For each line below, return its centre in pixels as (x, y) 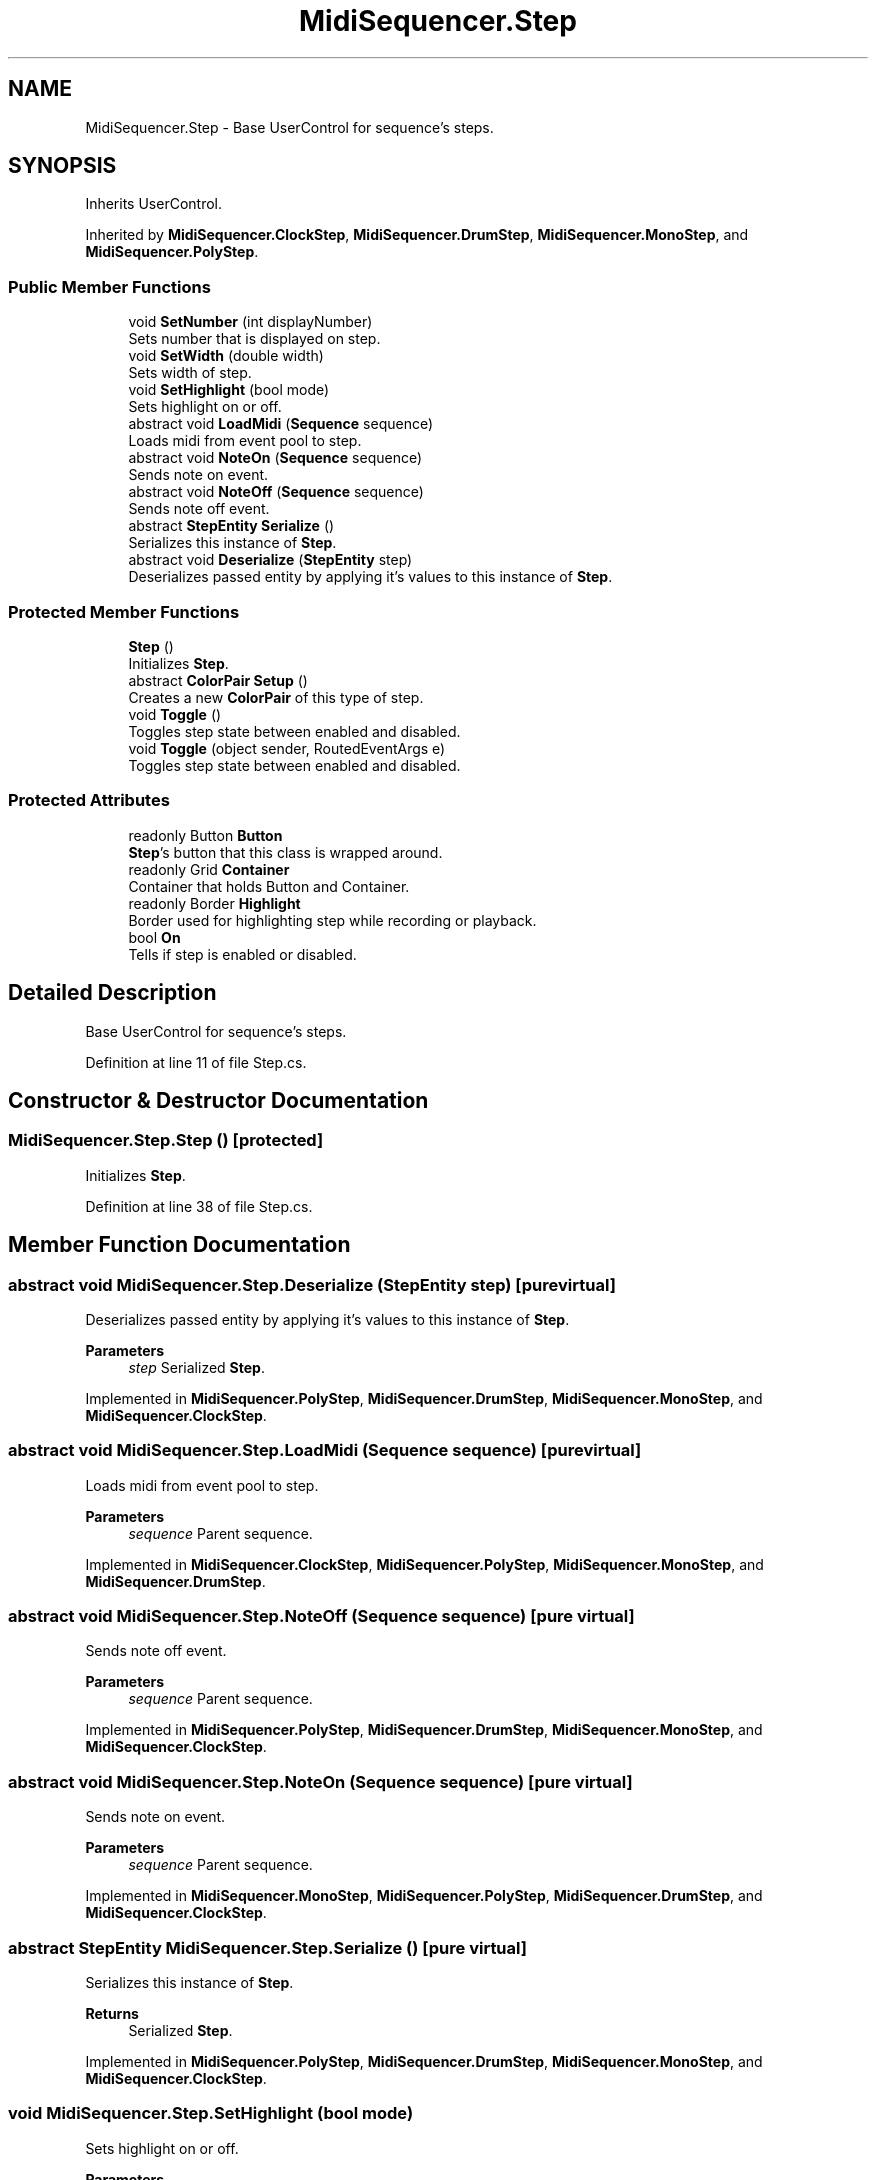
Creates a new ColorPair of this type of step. (276, 697)
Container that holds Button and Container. (269, 886)
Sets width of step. (190, 373)
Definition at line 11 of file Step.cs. (196, 1062)
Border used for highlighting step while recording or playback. (332, 920)
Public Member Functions (109, 286)
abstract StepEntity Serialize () (231, 526)
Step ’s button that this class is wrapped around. (285, 852)
